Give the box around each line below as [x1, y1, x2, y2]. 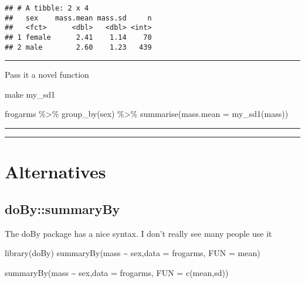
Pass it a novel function [5, 68, 89, 81]
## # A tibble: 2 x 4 [5, 4, 89, 12]
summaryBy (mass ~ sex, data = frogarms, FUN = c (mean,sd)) [5, 266, 229, 278]
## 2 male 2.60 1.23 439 [5, 43, 152, 51]
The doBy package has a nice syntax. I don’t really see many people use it [5, 227, 272, 239]
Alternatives [5, 160, 106, 184]
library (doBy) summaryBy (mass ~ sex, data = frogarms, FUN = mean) [5, 247, 260, 259]
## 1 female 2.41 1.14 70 [5, 33, 152, 42]
